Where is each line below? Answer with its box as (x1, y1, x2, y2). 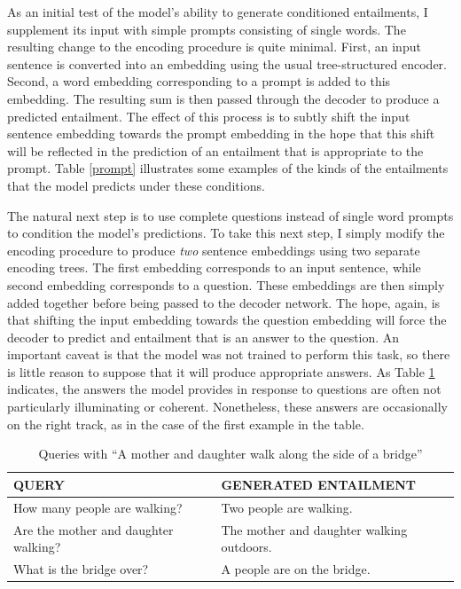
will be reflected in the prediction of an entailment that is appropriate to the (7, 141, 424, 160)
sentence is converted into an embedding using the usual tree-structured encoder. (7, 54, 448, 73)
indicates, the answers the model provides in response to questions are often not (7, 380, 441, 398)
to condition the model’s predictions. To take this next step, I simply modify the (7, 224, 445, 242)
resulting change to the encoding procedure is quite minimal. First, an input (7, 37, 421, 56)
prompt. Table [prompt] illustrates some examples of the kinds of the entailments (7, 159, 449, 177)
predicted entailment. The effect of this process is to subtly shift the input (7, 106, 410, 125)
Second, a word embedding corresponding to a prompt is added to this (7, 72, 391, 90)
